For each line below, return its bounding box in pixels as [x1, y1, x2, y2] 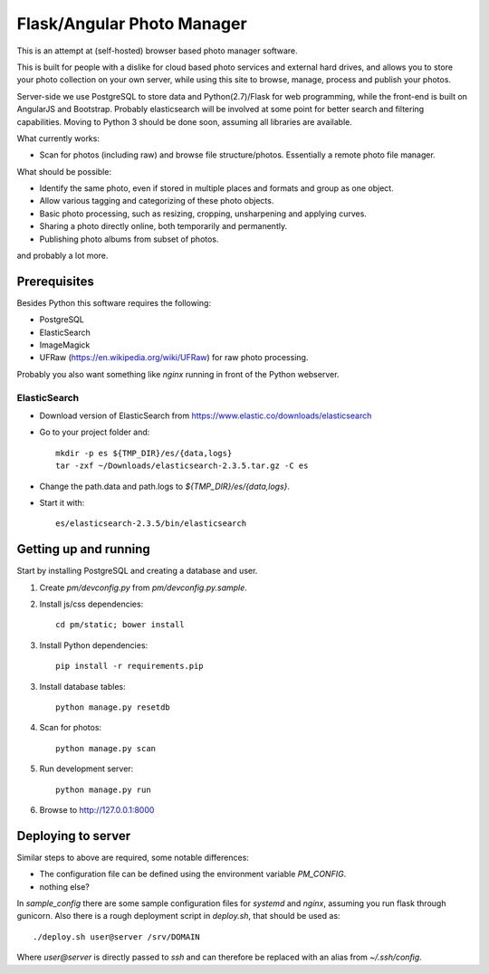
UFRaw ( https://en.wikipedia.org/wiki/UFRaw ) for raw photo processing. [39, 352, 309, 363]
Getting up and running [16, 541, 150, 557]
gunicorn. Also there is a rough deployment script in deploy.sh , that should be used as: [16, 911, 340, 921]
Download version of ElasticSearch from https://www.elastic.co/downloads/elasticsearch [39, 410, 372, 421]
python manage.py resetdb [55, 702, 171, 712]
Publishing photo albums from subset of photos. [39, 234, 219, 244]
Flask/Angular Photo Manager [16, 14, 248, 33]
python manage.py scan [55, 743, 157, 753]
